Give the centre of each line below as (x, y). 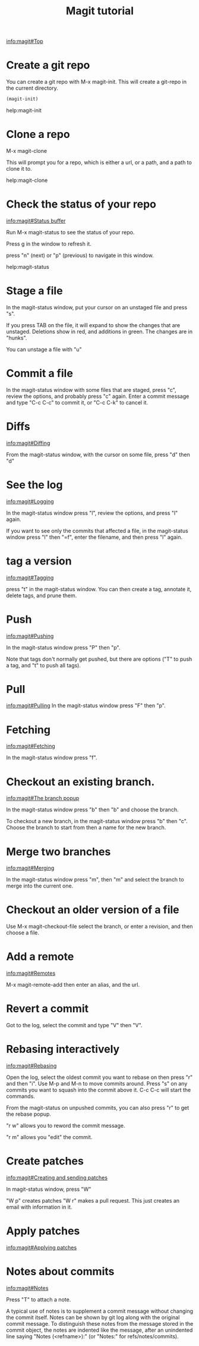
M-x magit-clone (27, 150)
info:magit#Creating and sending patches (57, 1177)
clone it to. (19, 168)
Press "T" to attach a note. (39, 1299)
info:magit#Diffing (28, 443)
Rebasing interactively (63, 1049)
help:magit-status (28, 266)
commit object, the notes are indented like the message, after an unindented (99, 1330)
